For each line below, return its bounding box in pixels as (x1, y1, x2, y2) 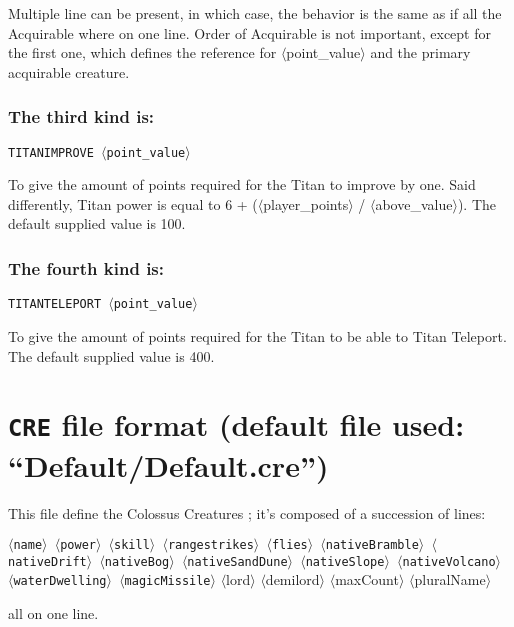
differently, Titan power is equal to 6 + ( (8, 193, 258, 214)
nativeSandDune (187, 554, 288, 569)
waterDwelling (13, 574, 107, 589)
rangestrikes (167, 538, 254, 553)
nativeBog (104, 554, 170, 569)
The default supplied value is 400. (8, 345, 215, 366)
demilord (265, 569, 320, 590)
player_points (263, 193, 349, 214)
